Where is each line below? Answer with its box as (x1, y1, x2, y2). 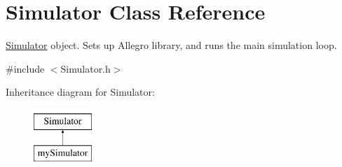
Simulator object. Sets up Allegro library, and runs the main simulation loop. (6, 38, 337, 52)
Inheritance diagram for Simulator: (6, 85, 155, 99)
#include (6, 61, 45, 75)
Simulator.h (60, 61, 111, 75)
